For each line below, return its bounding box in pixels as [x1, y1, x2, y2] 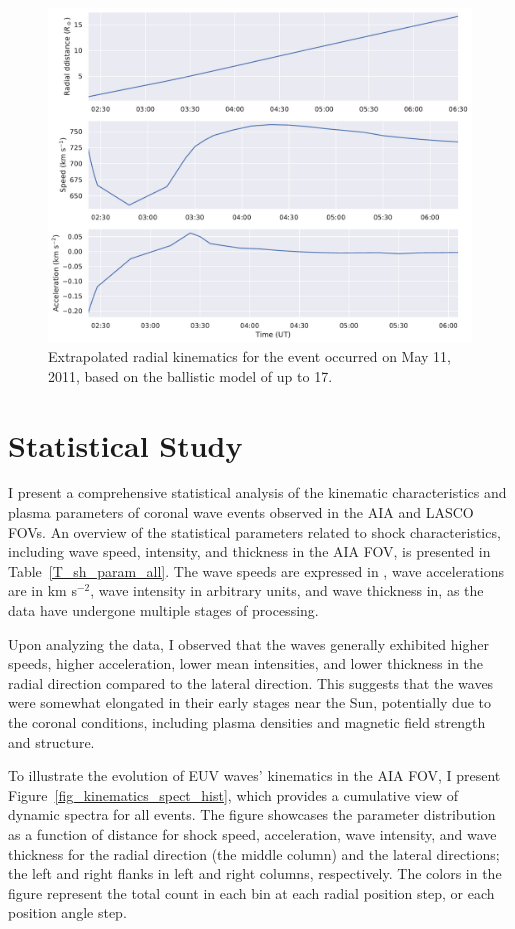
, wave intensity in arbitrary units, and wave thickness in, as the [90, 580, 484, 601]
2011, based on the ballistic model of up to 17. [48, 365, 333, 386]
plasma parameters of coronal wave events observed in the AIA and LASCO [8, 502, 474, 523]
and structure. [8, 731, 95, 752]
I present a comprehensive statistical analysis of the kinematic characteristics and [8, 482, 507, 503]
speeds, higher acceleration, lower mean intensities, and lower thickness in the [8, 653, 484, 674]
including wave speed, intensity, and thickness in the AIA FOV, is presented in [8, 541, 491, 562]
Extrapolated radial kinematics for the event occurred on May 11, [48, 346, 451, 367]
